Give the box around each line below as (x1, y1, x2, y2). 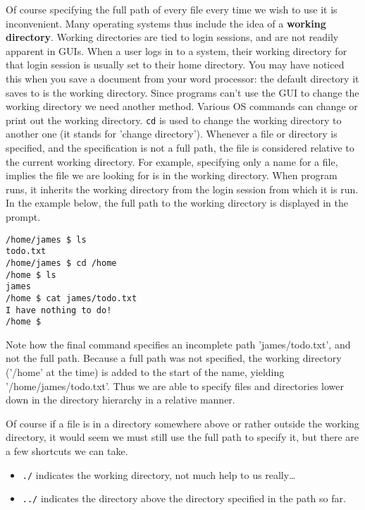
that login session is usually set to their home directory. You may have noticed (6, 57, 345, 72)
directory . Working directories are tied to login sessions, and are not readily (6, 30, 339, 44)
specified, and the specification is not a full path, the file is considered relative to (6, 140, 354, 154)
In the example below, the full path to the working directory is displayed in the (6, 195, 349, 210)
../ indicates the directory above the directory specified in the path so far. (22, 491, 346, 506)
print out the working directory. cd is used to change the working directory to (6, 112, 342, 127)
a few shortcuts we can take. (6, 443, 128, 458)
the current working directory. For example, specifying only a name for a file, (6, 154, 338, 169)
